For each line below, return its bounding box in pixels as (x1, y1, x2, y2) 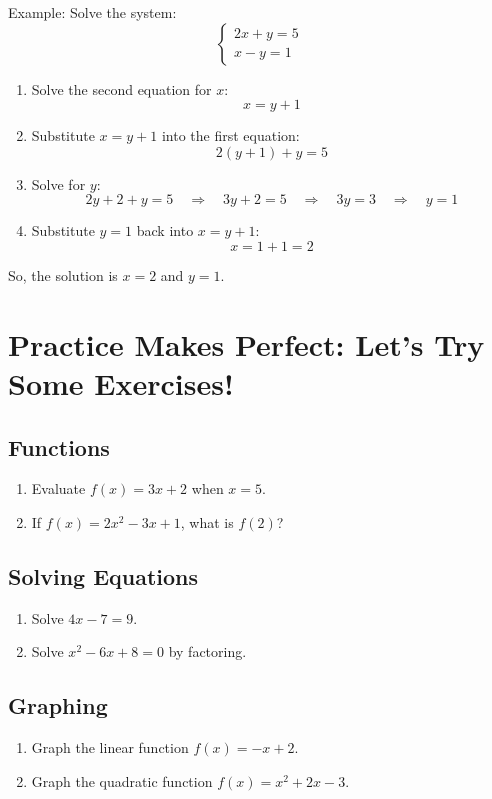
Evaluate (31, 478, 86, 499)
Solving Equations (8, 560, 199, 591)
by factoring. (168, 641, 247, 662)
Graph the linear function (31, 737, 189, 758)
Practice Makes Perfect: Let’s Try (8, 323, 485, 364)
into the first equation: (161, 125, 300, 146)
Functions (8, 431, 110, 462)
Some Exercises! (8, 362, 234, 403)
